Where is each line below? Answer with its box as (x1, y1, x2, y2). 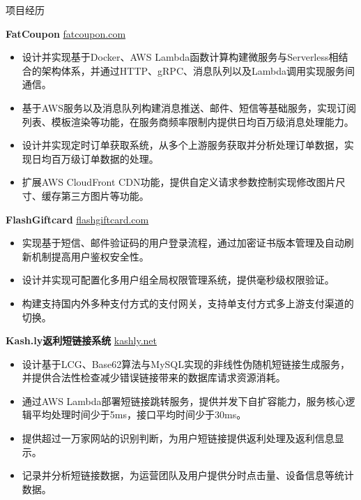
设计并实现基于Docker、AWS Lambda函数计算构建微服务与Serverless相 (22, 50, 339, 64)
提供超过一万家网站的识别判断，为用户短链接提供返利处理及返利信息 (22, 431, 335, 446)
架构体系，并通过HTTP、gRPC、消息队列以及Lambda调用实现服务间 (41, 63, 355, 78)
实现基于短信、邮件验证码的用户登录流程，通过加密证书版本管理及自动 (22, 235, 344, 250)
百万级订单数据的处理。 (51, 151, 159, 166)
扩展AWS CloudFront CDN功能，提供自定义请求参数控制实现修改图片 (22, 175, 336, 189)
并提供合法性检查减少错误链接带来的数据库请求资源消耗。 (22, 370, 286, 385)
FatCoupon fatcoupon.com (6, 26, 126, 41)
